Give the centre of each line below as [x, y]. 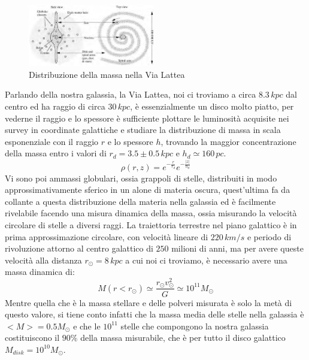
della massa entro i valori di [56, 153]
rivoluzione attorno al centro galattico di [79, 248]
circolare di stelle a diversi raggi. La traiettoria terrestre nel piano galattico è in [151, 224]
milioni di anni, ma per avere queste [237, 248]
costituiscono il [32, 338]
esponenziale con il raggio [52, 141]
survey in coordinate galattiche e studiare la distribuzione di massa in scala [143, 130]
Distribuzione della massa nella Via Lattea [107, 74]
